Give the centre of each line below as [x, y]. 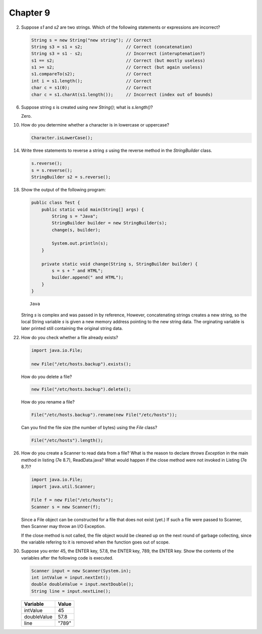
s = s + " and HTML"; [77, 271]
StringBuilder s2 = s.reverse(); [71, 177]
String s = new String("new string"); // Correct [91, 40]
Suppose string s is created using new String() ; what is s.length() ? [87, 107]
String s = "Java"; [75, 216]
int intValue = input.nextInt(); [71, 578]
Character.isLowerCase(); [62, 138]
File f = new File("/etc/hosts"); [72, 500]
